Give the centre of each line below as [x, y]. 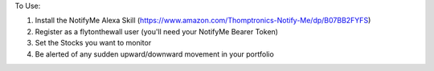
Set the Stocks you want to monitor [93, 43]
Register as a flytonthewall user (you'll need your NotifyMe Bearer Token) [157, 31]
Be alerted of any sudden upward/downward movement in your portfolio [155, 54]
